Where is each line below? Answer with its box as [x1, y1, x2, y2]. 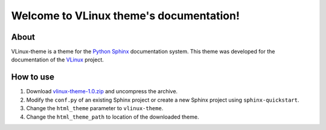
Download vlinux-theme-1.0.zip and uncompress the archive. [26, 88, 178, 95]
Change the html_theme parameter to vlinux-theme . [26, 105, 164, 112]
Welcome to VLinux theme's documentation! [11, 9, 240, 22]
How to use [11, 72, 54, 82]
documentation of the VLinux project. [11, 56, 104, 63]
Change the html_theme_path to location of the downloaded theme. [26, 113, 199, 120]
